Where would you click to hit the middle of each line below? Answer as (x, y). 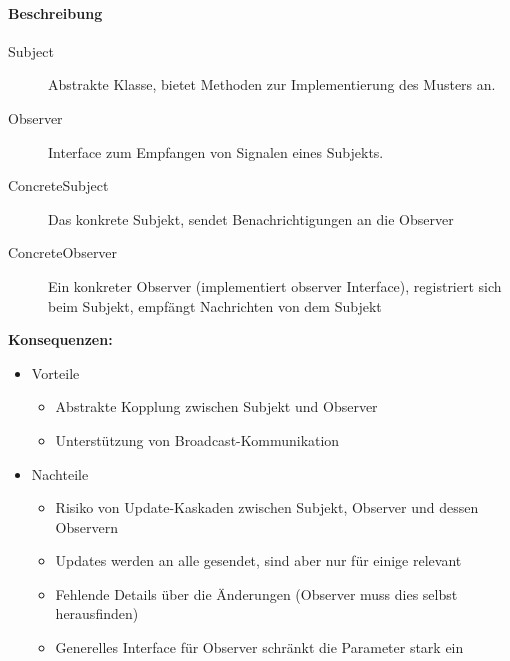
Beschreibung (55, 12)
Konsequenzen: (60, 339)
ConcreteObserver (63, 252)
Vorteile (55, 372)
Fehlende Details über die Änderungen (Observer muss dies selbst (256, 593)
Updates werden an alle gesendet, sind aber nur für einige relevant (258, 560)
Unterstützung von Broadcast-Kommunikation (197, 439)
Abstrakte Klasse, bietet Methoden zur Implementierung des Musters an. (272, 84)
